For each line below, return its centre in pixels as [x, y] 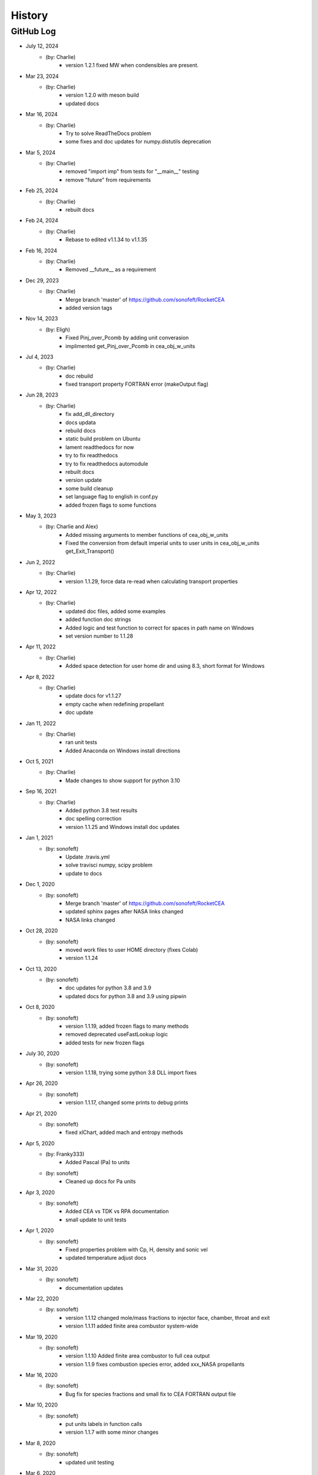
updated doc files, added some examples [116, 611]
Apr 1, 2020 [40, 1231]
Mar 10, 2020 [42, 1405]
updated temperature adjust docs [106, 1258]
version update [84, 480]
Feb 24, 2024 [42, 221]
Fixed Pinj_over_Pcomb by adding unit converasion [127, 338]
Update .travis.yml [88, 857]
